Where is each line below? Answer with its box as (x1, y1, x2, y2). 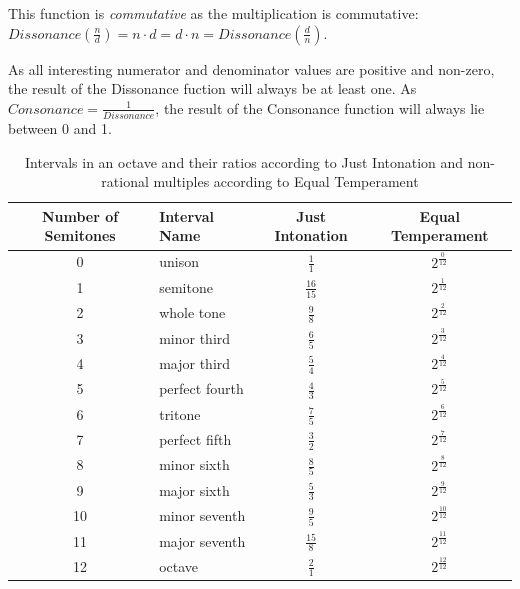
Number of (41, 205, 119, 226)
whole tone (159, 302, 226, 323)
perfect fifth (159, 428, 232, 449)
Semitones (44, 225, 116, 246)
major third (159, 353, 231, 374)
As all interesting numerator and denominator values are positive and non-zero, (8, 58, 495, 79)
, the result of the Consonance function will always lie (155, 97, 485, 118)
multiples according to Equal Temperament (153, 171, 419, 192)
